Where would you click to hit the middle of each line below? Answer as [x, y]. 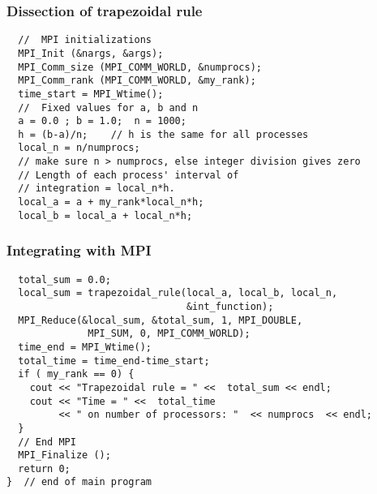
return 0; [44, 468]
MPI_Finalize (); [64, 455]
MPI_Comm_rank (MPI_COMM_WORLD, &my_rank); [137, 81]
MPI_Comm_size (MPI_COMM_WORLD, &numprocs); [140, 67]
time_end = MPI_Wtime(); [85, 347]
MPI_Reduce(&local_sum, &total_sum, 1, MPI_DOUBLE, [161, 320]
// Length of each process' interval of [129, 175]
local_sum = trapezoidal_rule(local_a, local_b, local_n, [178, 293]
